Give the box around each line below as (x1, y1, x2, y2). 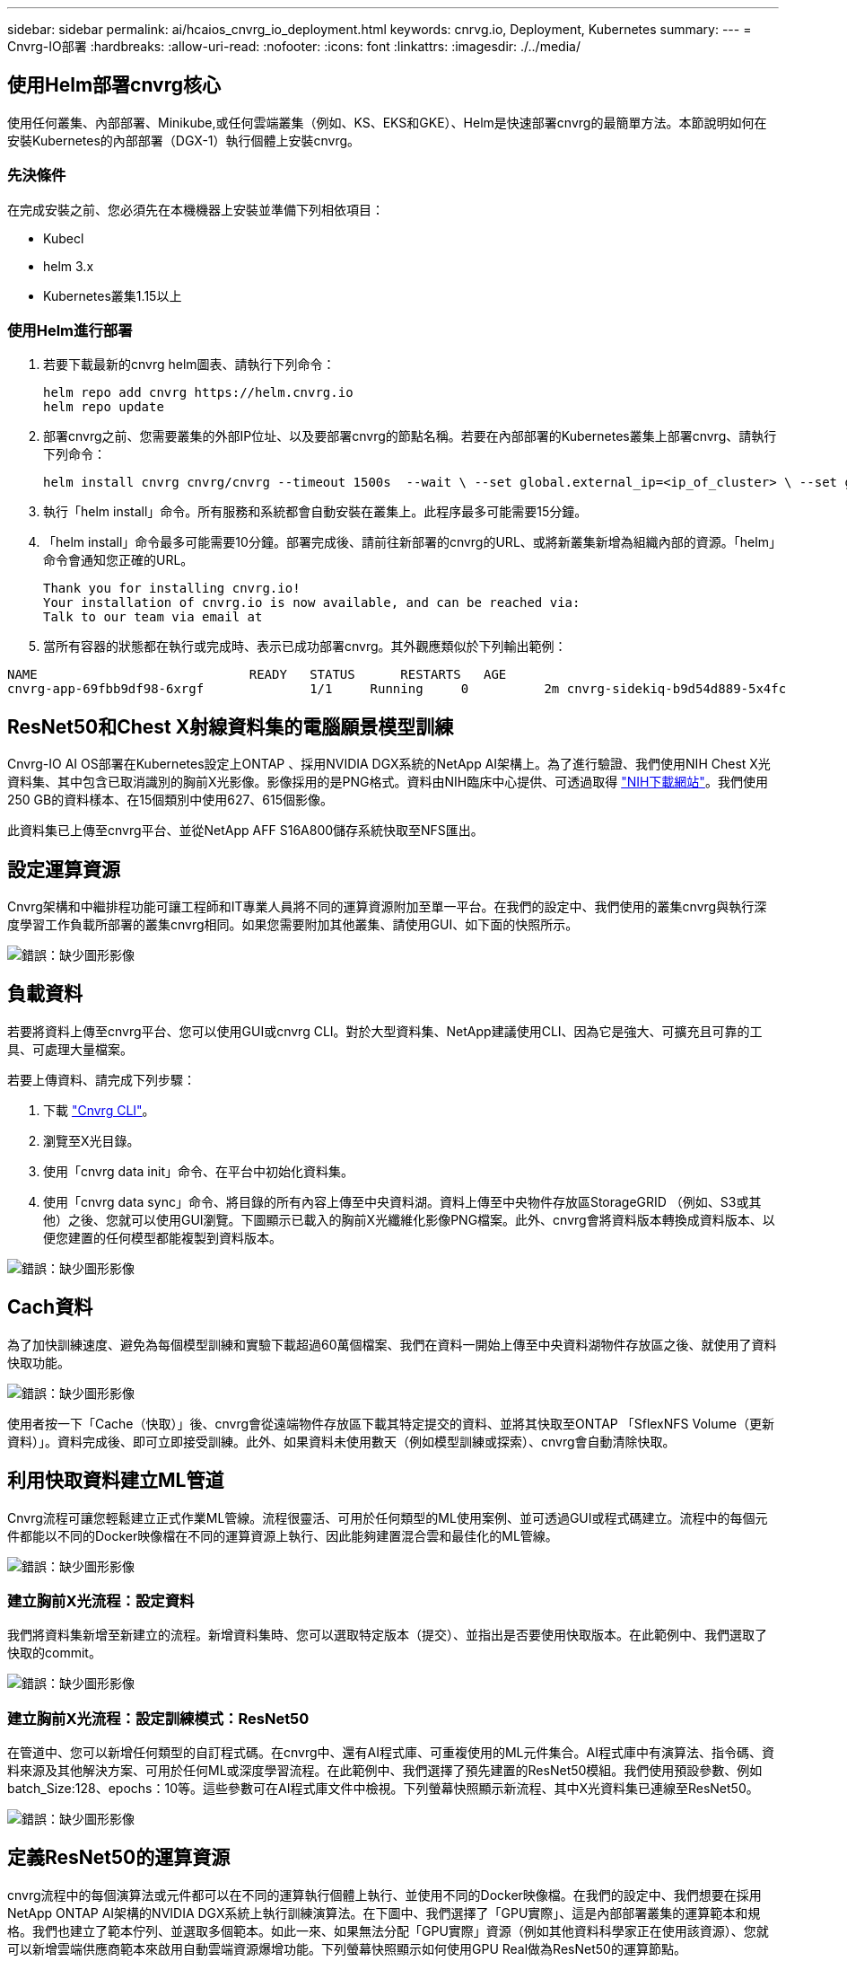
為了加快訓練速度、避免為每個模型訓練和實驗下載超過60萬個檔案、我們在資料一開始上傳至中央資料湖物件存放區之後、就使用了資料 (7, 1336, 777, 1352)
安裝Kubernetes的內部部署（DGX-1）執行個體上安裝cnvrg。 (7, 132, 361, 148)
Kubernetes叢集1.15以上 (43, 287, 182, 303)
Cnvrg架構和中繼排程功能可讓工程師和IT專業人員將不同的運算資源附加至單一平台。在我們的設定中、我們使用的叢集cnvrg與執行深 (7, 899, 767, 915)
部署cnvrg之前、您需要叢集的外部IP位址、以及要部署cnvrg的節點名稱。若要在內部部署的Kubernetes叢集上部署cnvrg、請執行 (43, 428, 777, 444)
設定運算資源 (7, 857, 120, 881)
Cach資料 (7, 1296, 93, 1319)
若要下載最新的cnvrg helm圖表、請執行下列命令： (43, 356, 336, 373)
